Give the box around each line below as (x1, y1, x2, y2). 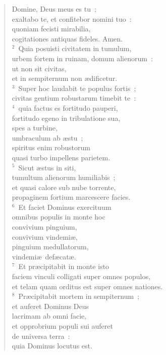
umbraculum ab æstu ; (12, 132, 83, 143)
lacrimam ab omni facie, (12, 310, 87, 321)
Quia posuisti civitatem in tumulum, (18, 43, 132, 54)
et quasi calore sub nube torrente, (12, 182, 116, 192)
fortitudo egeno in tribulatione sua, (12, 112, 121, 123)
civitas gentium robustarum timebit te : (12, 93, 136, 103)
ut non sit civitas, (12, 63, 67, 73)
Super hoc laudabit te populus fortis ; (18, 82, 136, 93)
